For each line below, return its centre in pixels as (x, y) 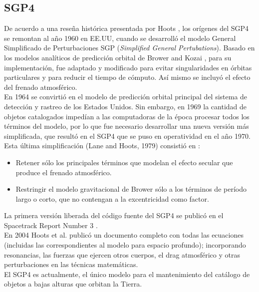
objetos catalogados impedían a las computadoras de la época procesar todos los (127, 116)
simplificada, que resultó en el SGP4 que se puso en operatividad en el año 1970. (127, 136)
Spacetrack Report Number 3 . (51, 225)
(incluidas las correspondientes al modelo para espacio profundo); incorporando (125, 245)
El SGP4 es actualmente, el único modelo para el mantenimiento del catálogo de (127, 274)
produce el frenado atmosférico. (64, 172)
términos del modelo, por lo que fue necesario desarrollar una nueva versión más (127, 126)
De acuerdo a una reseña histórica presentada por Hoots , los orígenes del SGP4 (127, 28)
